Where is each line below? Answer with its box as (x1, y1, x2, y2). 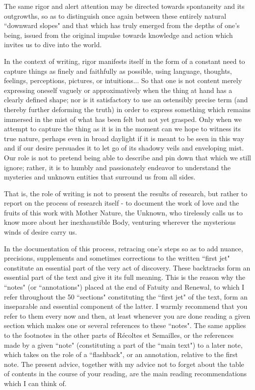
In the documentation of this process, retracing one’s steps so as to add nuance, (4, 243, 243, 253)
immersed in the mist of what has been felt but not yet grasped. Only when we (4, 114, 242, 124)
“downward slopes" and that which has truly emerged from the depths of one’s (4, 20, 240, 30)
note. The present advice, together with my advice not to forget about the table (4, 359, 244, 369)
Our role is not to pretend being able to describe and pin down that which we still (4, 152, 252, 162)
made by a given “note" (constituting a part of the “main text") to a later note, (4, 339, 243, 350)
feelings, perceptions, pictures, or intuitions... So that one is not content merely (4, 75, 242, 86)
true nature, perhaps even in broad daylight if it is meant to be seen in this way (4, 133, 244, 143)
